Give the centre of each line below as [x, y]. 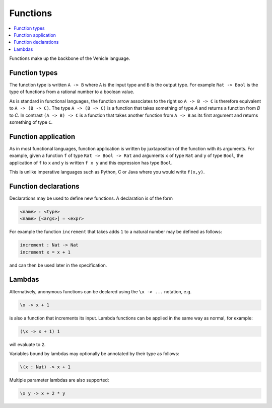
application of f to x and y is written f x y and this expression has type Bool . [91, 162]
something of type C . [31, 122]
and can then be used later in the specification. [58, 265]
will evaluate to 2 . [27, 344]
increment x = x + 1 [45, 252]
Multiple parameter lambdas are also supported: [59, 380]
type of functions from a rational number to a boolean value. [72, 92]
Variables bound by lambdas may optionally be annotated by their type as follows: [94, 353]
